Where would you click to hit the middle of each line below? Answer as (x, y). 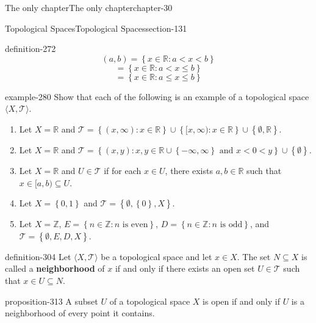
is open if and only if (241, 301)
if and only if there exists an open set (185, 268)
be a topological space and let (156, 256)
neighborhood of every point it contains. (80, 313)
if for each (123, 170)
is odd (231, 225)
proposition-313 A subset (52, 301)
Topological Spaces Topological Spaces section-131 (96, 28)
